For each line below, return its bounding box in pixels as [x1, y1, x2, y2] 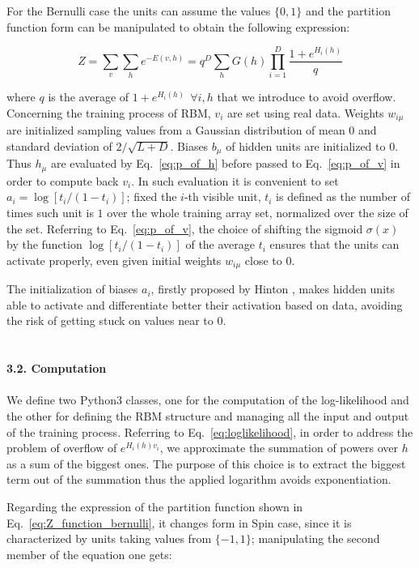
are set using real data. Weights [226, 104, 384, 121]
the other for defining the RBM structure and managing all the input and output [6, 408, 409, 425]
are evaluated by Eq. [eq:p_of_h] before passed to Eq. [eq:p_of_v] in [50, 155, 400, 172]
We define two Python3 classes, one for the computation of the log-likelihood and [6, 391, 409, 408]
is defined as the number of [276, 188, 410, 205]
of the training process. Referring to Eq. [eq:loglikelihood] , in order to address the [6, 423, 413, 440]
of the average [185, 236, 256, 253]
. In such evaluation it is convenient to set [131, 172, 339, 189]
